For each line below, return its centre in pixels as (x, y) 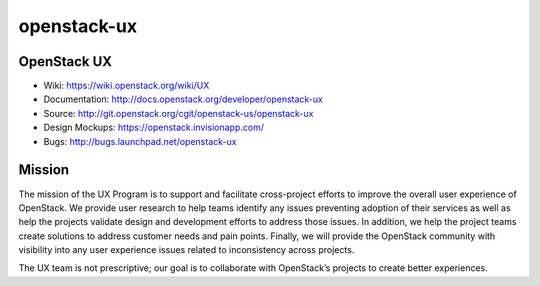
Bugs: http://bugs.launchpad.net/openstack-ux (140, 141)
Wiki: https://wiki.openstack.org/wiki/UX (126, 86)
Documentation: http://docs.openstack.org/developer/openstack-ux (183, 99)
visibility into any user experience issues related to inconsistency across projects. (186, 250)
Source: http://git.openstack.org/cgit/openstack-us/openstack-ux (178, 113)
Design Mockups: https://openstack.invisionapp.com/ (154, 127)
